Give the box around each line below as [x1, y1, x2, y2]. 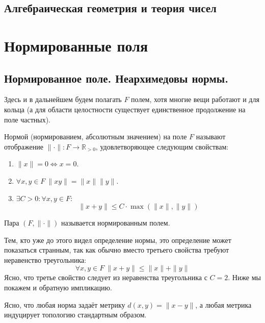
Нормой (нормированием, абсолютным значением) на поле [4, 131, 187, 142]
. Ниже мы [228, 272, 261, 283]
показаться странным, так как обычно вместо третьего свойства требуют [4, 244, 229, 255]
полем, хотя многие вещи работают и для [131, 94, 259, 105]
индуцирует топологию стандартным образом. [4, 309, 147, 320]
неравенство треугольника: [4, 254, 87, 265]
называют [196, 131, 226, 142]
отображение [4, 141, 43, 152]
